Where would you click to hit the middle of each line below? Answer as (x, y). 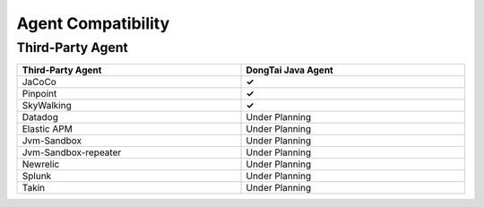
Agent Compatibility (93, 23)
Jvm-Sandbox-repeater (72, 152)
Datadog (40, 117)
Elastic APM (48, 129)
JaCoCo (39, 82)
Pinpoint (39, 94)
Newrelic (41, 164)
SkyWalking (47, 106)
